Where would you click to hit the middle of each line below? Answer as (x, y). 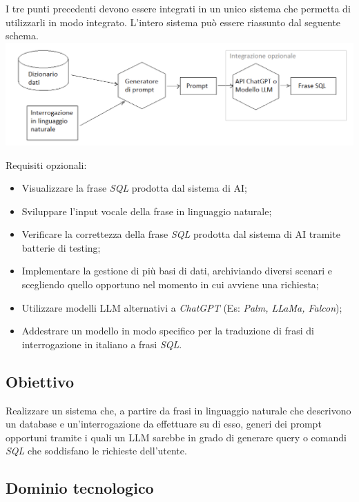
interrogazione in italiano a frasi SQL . (102, 344)
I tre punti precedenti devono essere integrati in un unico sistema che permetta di (178, 8)
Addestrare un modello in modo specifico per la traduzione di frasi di (168, 331)
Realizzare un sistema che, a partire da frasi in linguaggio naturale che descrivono (178, 410)
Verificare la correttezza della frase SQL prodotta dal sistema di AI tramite (181, 234)
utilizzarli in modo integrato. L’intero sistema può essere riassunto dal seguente (173, 22)
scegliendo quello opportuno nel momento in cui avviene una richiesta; (170, 284)
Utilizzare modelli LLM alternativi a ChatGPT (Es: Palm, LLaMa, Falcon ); (182, 307)
